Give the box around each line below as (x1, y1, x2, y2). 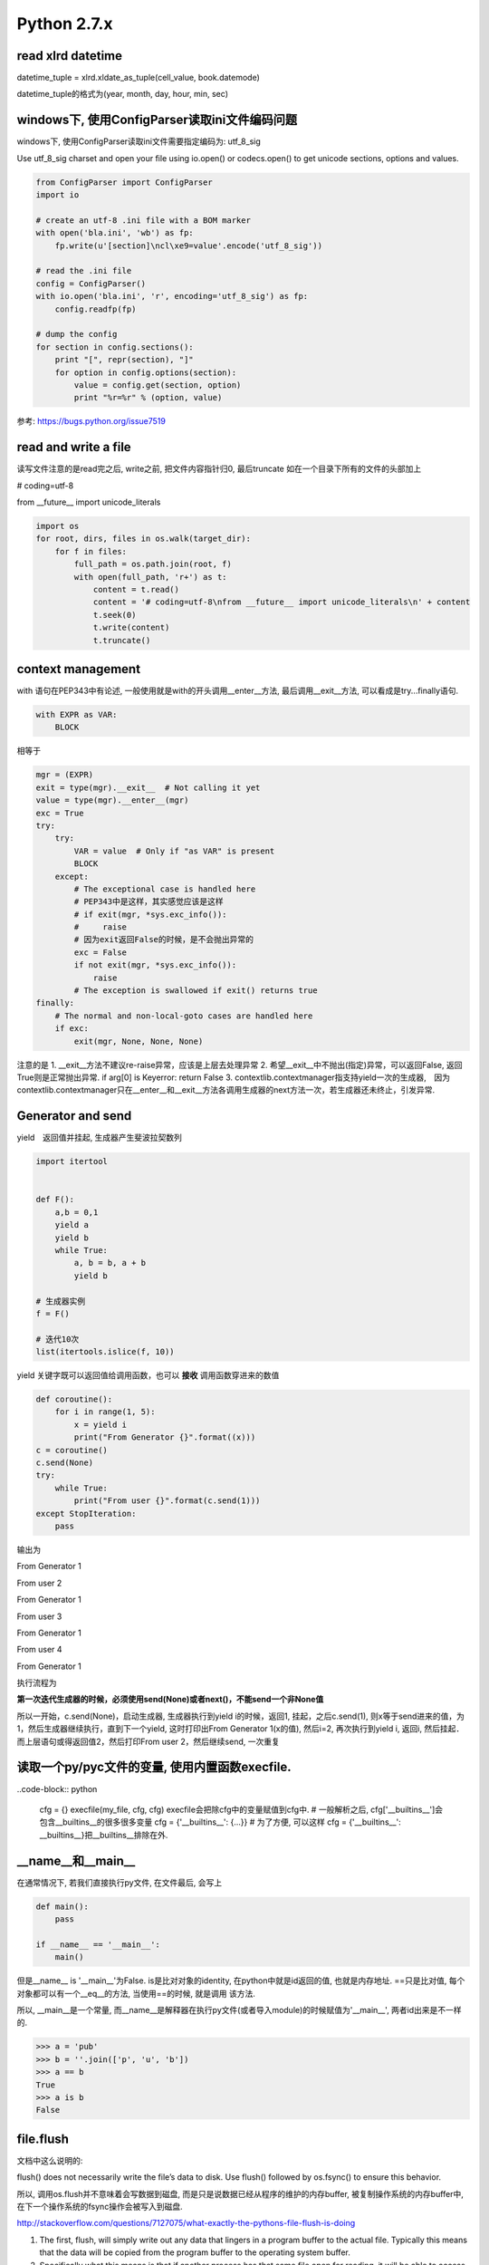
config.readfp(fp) (54, 304, 137, 314)
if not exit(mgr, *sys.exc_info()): (73, 960, 237, 970)
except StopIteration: (35, 1508, 137, 1518)
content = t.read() (92, 584, 180, 594)
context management (16, 661, 140, 677)
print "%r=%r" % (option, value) (73, 392, 223, 403)
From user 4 (16, 1644, 62, 1655)
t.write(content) (92, 622, 170, 633)
